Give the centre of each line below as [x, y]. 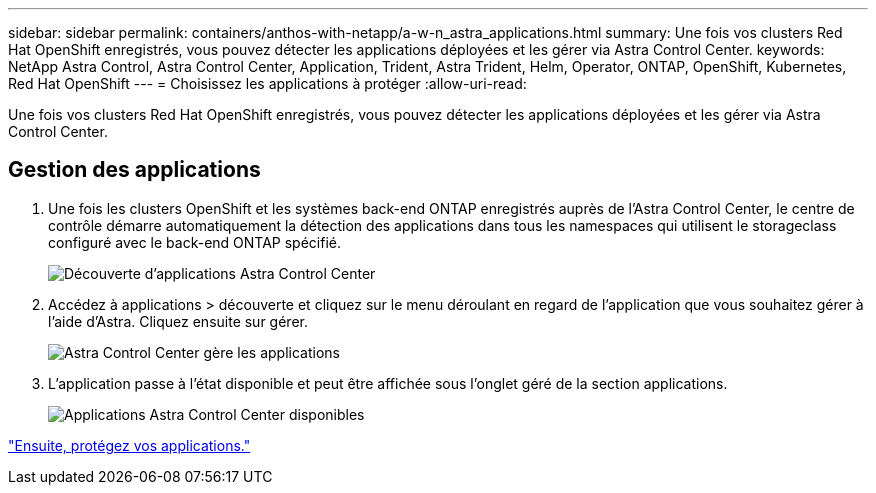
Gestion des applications [134, 170]
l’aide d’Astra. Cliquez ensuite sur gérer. [178, 321]
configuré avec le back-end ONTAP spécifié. [194, 242]
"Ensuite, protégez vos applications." [129, 445]
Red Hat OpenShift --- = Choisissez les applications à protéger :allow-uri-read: [267, 83]
